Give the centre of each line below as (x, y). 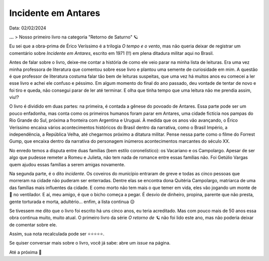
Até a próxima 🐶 (25, 252)
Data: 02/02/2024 (28, 28)
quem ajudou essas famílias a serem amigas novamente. (67, 164)
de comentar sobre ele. (33, 225)
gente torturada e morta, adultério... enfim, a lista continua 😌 (72, 202)
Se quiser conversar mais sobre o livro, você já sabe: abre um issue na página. (90, 243)
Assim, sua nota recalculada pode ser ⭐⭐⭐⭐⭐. (57, 234)
